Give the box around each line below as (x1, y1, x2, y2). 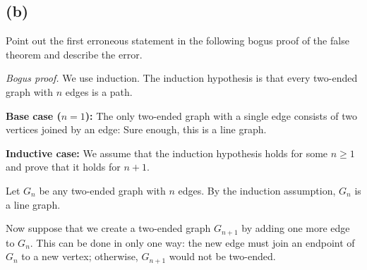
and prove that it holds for (6, 159, 121, 174)
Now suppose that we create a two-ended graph (6, 221, 211, 235)
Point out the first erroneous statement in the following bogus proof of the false (6, 33, 349, 48)
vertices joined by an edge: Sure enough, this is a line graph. (6, 122, 267, 137)
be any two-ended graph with (39, 183, 166, 197)
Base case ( (6, 108, 61, 123)
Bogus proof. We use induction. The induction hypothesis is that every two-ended (6, 70, 358, 85)
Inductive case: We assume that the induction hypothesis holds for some (6, 145, 328, 160)
